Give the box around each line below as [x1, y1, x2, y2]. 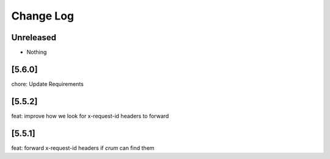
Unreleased [11, 32, 57, 43]
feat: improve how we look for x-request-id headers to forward [11, 112, 169, 119]
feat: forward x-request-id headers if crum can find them [11, 144, 155, 152]
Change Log [11, 9, 75, 23]
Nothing [26, 49, 47, 56]
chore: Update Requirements [11, 80, 84, 88]
